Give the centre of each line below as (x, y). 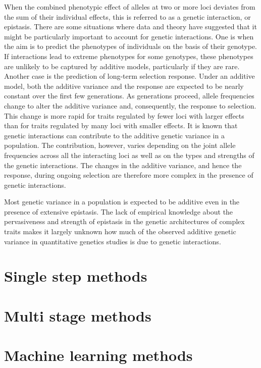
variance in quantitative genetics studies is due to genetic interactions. (113, 241)
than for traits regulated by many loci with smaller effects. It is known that (121, 125)
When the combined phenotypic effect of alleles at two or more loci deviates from (130, 7)
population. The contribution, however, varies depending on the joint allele (120, 145)
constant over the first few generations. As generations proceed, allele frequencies (129, 96)
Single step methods (76, 276)
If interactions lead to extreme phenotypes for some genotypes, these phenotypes (129, 56)
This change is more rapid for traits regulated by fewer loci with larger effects (124, 115)
